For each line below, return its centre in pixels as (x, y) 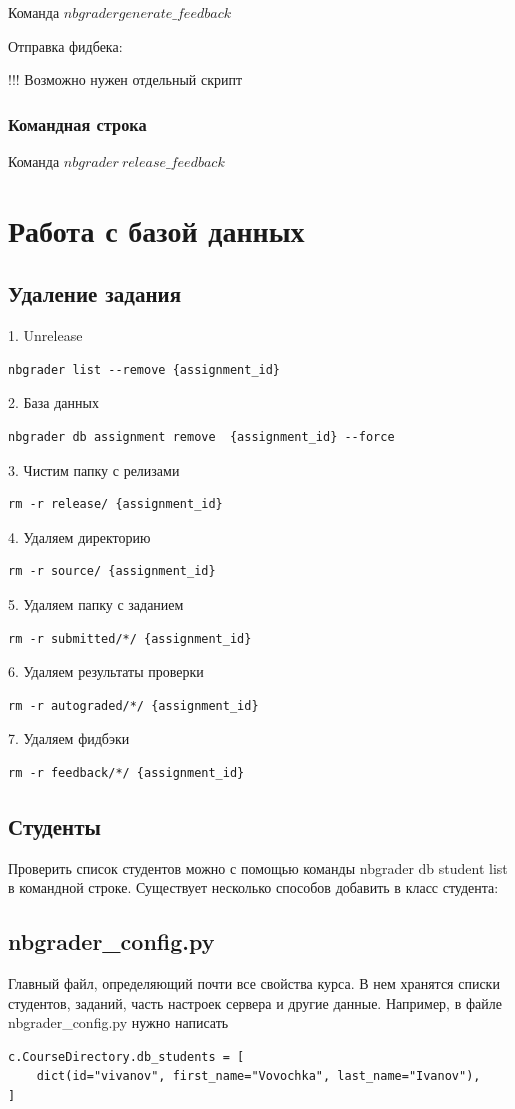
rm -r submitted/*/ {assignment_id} (130, 638)
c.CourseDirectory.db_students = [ (126, 1056)
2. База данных (53, 402)
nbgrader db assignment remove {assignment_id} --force (201, 436)
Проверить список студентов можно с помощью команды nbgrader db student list (258, 867)
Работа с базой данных (156, 229)
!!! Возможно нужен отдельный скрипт (125, 79)
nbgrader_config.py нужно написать (118, 1022)
